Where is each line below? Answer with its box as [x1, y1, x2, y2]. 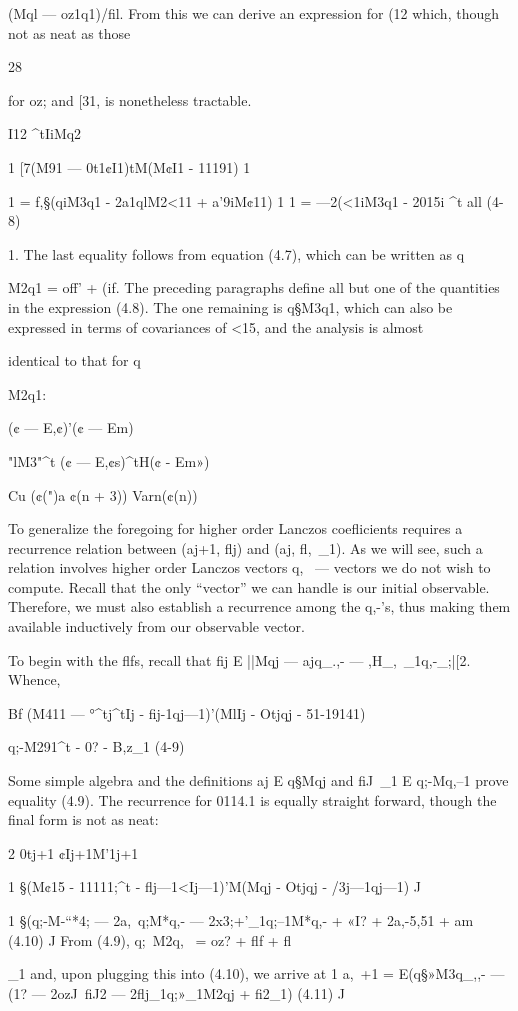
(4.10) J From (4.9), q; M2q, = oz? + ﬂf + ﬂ [8, 929, 292, 950]
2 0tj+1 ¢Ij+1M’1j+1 [8, 842, 139, 863]
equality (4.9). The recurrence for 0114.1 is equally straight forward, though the [8, 789, 497, 810]
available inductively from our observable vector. [8, 616, 305, 637]
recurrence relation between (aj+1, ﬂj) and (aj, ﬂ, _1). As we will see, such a [8, 537, 483, 558]
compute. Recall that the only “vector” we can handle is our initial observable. [8, 576, 490, 597]
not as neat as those [8, 22, 131, 43]
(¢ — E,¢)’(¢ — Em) [8, 417, 134, 438]
